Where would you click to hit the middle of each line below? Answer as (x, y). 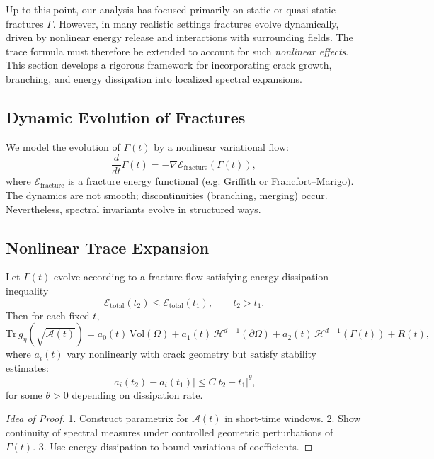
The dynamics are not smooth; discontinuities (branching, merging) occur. (167, 195)
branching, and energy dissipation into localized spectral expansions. (154, 78)
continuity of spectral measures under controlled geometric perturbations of (170, 432)
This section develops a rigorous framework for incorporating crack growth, (169, 65)
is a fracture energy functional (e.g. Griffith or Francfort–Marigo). (211, 181)
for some (24, 394)
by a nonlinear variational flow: (221, 146)
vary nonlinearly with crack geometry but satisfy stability (192, 354)
